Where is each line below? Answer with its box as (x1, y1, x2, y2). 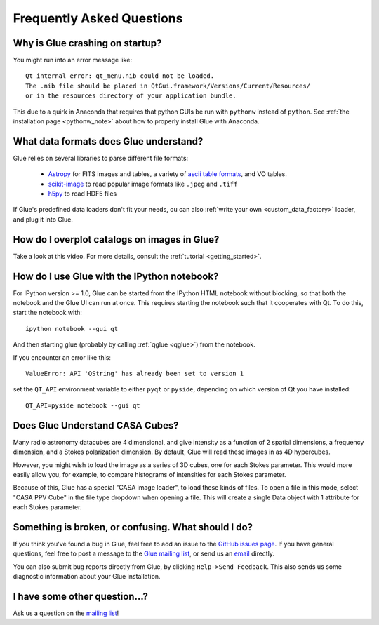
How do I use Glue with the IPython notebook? (13, 270, 219, 282)
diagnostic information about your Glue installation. (13, 572, 161, 581)
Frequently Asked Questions (13, 11, 183, 26)
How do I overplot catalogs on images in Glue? (13, 234, 220, 246)
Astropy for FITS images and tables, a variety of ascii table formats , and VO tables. (48, 170, 288, 178)
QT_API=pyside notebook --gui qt (25, 401, 140, 410)
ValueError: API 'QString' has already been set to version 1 (25, 370, 244, 378)
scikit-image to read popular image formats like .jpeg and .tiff (48, 180, 238, 188)
